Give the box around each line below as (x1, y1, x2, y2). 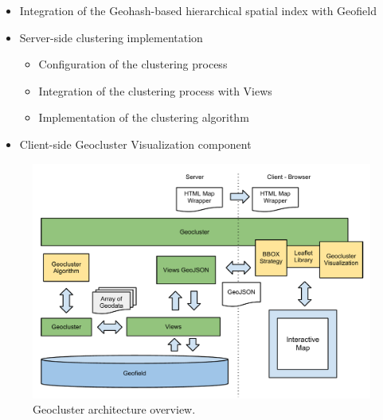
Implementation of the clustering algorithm (38, 109, 249, 126)
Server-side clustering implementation (19, 29, 203, 45)
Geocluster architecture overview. (33, 401, 196, 418)
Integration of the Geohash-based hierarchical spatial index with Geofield (19, 2, 377, 18)
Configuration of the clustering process (38, 56, 228, 72)
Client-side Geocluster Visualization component (19, 135, 252, 152)
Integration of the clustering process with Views (38, 82, 272, 99)
